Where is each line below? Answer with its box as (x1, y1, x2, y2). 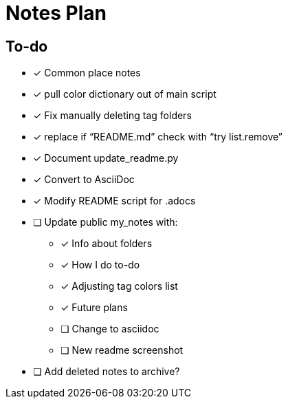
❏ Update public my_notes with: (33, 216, 178, 228)
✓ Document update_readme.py (33, 152, 179, 164)
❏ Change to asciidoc (60, 323, 159, 335)
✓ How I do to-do (60, 259, 140, 271)
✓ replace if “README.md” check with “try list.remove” (33, 131, 283, 143)
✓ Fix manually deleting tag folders (33, 109, 192, 122)
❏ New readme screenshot (60, 344, 184, 357)
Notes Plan (5, 1, 107, 25)
